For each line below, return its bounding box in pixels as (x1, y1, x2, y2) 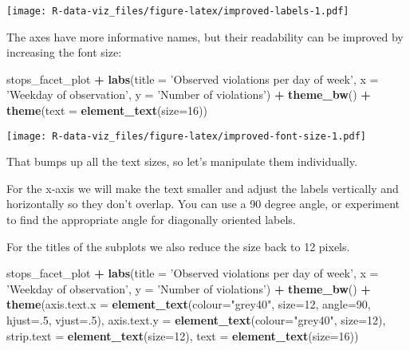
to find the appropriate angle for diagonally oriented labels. (6, 211, 296, 228)
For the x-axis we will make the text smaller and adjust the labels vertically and (6, 179, 399, 196)
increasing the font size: (6, 44, 122, 61)
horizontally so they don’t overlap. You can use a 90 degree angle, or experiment (6, 195, 400, 212)
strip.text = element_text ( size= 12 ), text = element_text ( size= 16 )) (6, 327, 359, 344)
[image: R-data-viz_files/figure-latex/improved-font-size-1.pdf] (6, 130, 367, 142)
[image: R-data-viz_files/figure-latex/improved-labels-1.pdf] (6, 6, 349, 17)
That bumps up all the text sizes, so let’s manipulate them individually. (6, 153, 357, 170)
